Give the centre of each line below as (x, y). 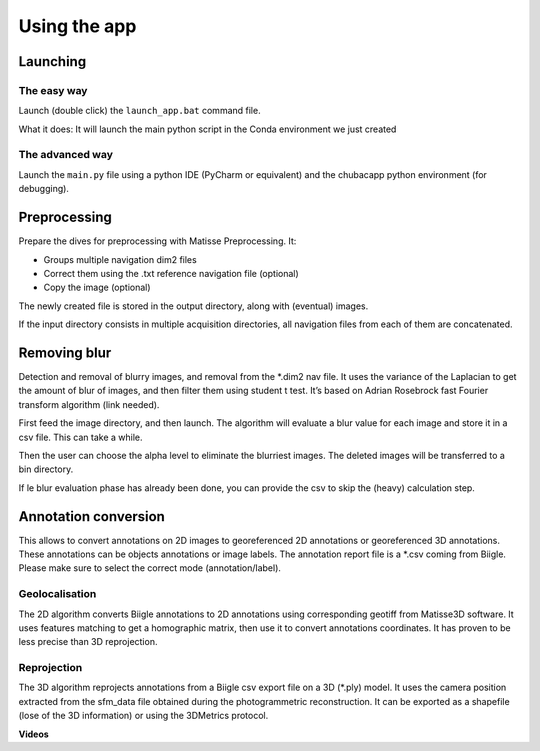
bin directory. (46, 469)
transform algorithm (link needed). (89, 404)
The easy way (53, 90)
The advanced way (66, 155)
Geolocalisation (57, 594)
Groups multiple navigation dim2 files (120, 259)
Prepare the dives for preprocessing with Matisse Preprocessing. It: (157, 241)
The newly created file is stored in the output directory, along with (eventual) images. (193, 306)
